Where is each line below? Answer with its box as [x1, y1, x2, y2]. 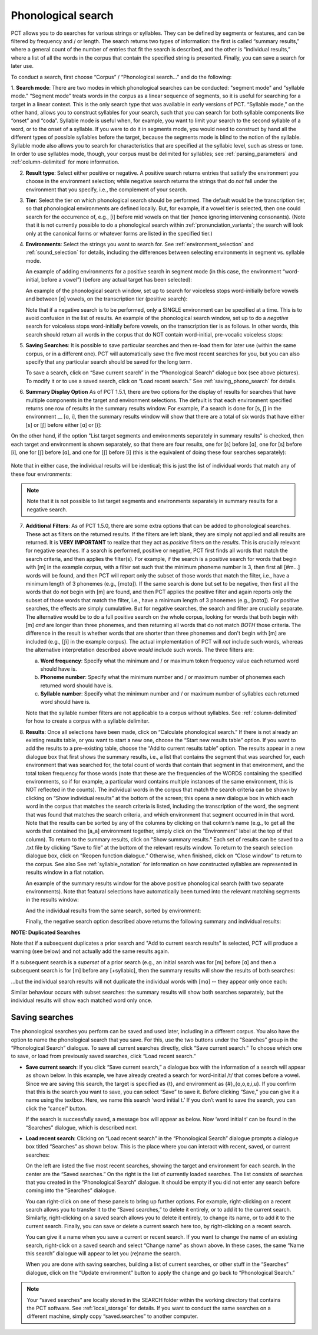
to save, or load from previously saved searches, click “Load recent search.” [11, 1053, 196, 1060]
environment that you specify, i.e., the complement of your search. [25, 186, 188, 193]
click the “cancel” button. [25, 1105, 87, 1112]
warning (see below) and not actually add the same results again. [11, 948, 170, 955]
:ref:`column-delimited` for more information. [11, 158, 120, 165]
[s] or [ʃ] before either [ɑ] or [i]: [25, 421, 102, 428]
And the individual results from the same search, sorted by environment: [25, 907, 201, 914]
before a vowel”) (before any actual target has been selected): [41, 276, 193, 283]
